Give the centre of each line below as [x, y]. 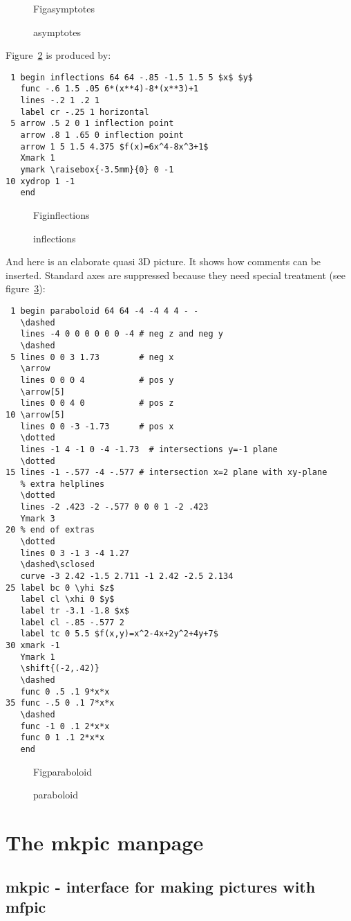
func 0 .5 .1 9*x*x [65, 691]
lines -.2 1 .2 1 [60, 101]
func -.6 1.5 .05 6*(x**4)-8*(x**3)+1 [110, 89]
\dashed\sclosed [57, 565]
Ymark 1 [38, 657]
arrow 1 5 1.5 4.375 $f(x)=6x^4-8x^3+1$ [114, 146]
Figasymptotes [64, 8]
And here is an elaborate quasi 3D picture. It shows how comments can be [163, 261]
